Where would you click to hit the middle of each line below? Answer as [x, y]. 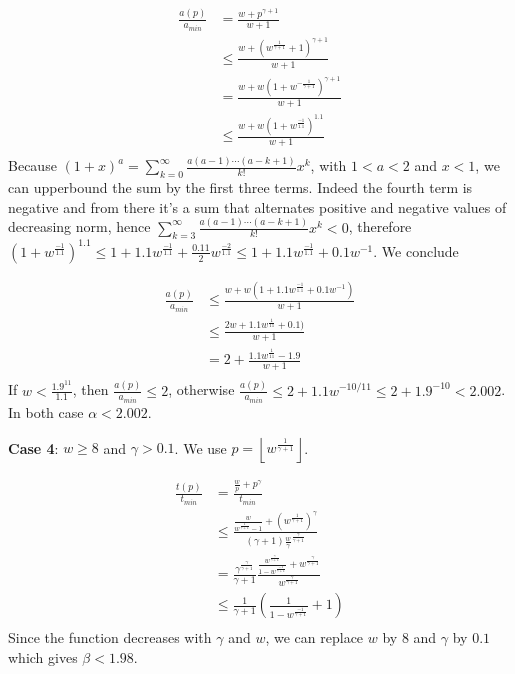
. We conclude [416, 250]
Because [32, 165]
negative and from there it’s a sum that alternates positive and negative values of [257, 206]
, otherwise [201, 389]
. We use [200, 447]
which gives [43, 657]
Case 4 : [33, 447]
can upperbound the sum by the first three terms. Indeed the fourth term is [240, 187]
